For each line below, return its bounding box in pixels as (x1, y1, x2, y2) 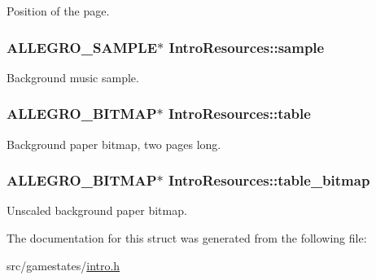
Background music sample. (7, 68, 139, 85)
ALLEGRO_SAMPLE (7, 37, 158, 57)
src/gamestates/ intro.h (7, 256, 120, 273)
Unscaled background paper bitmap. (7, 202, 187, 219)
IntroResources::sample (168, 37, 325, 57)
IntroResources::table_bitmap (168, 170, 370, 190)
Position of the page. (7, 2, 110, 19)
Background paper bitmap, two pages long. (7, 135, 221, 152)
